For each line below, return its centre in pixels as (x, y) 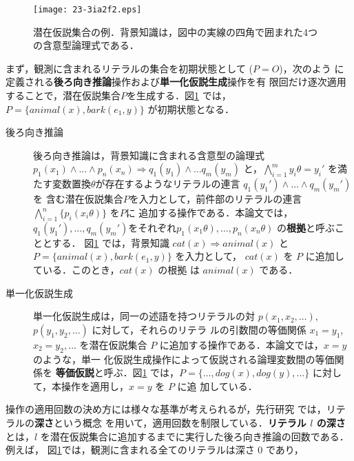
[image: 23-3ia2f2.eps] (87, 10)
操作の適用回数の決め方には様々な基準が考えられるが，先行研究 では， (166, 409)
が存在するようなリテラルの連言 (168, 184)
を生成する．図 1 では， (179, 95)
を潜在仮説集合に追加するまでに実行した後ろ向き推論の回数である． (195, 436)
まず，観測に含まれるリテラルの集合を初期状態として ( (129, 68)
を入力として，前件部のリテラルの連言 (216, 199)
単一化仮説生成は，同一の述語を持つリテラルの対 (144, 316)
